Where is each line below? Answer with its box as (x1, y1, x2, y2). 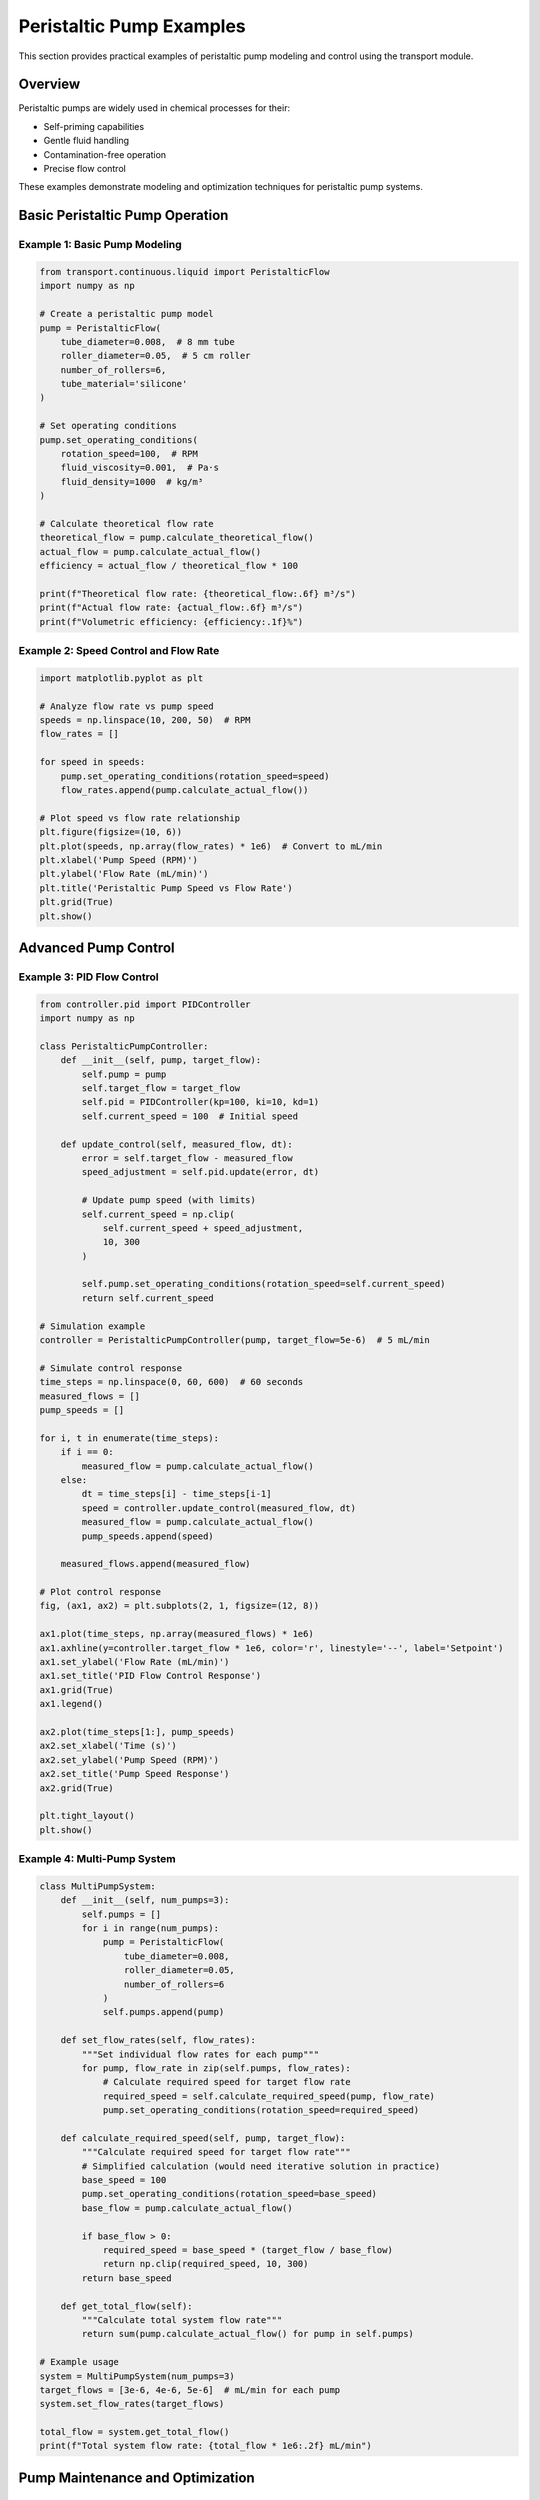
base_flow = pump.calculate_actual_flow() (81, 2202, 294, 2214)
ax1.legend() (39, 1698, 104, 1710)
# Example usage (39, 2356, 120, 2368)
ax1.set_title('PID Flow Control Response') (39, 1670, 262, 1682)
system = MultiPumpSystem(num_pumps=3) (39, 2370, 235, 2382)
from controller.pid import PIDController (39, 998, 251, 1010)
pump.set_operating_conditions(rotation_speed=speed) (60, 770, 330, 782)
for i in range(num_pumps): (81, 1923, 220, 1934)
